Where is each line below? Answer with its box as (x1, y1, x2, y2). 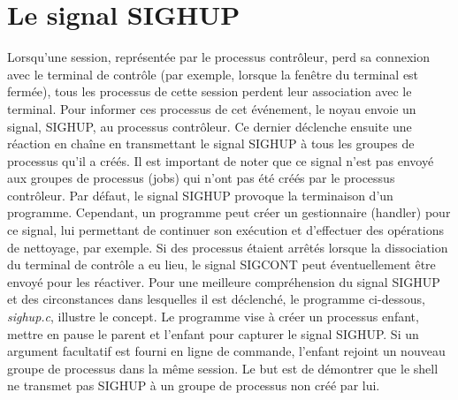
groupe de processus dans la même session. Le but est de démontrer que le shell (7, 358, 439, 377)
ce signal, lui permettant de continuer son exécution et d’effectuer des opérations (7, 221, 444, 239)
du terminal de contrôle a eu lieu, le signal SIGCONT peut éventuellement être (7, 255, 436, 274)
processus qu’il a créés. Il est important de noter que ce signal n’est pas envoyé (7, 151, 434, 170)
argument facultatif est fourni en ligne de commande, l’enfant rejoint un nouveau (7, 342, 446, 360)
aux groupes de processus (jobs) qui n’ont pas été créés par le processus (7, 169, 395, 187)
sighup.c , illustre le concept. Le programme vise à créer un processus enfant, (7, 307, 419, 326)
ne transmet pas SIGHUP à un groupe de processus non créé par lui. (7, 376, 380, 395)
